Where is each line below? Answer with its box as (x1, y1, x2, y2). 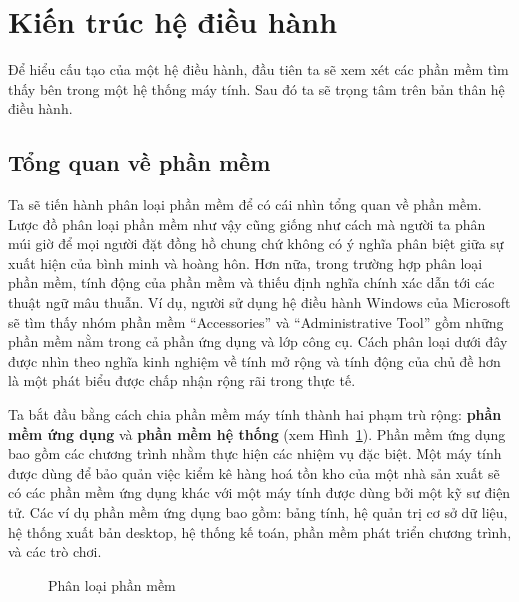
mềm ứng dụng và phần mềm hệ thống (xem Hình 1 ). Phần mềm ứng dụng (8, 423, 506, 444)
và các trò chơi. (8, 541, 102, 562)
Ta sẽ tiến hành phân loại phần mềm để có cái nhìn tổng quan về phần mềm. (8, 194, 482, 215)
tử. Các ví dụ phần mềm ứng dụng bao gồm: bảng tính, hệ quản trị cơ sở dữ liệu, (8, 502, 508, 523)
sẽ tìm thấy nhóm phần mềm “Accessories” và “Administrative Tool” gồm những (8, 311, 504, 332)
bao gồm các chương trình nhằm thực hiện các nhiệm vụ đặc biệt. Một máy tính (8, 443, 502, 464)
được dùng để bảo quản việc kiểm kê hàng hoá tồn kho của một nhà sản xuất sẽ (8, 462, 500, 483)
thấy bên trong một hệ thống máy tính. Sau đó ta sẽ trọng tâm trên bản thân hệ (8, 78, 505, 99)
